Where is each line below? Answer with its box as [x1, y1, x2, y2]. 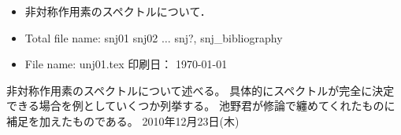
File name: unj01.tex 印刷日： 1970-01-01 [24, 56, 228, 72]
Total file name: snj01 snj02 [24, 29, 158, 46]
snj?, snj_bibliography [174, 29, 283, 46]
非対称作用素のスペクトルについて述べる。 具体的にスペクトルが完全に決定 [6, 82, 395, 98]
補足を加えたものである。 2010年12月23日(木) [6, 112, 239, 129]
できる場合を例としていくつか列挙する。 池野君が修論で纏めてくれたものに [6, 97, 395, 114]
